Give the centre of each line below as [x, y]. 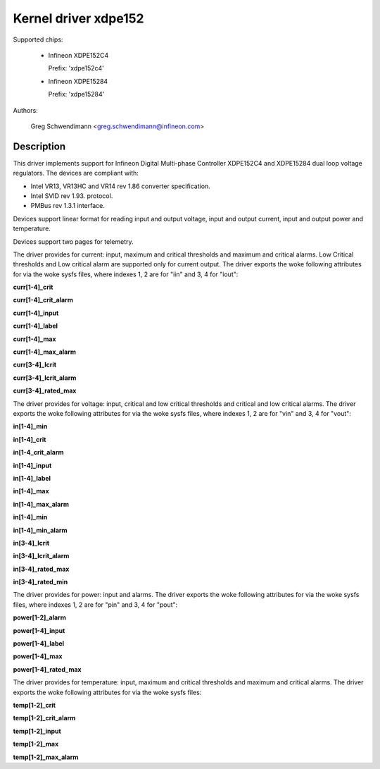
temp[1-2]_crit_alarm [44, 718]
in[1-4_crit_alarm [38, 453]
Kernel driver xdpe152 [78, 18]
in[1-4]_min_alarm [40, 530]
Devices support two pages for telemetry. [73, 241]
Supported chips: [38, 39]
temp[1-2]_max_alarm [46, 757]
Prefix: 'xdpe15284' [76, 94]
